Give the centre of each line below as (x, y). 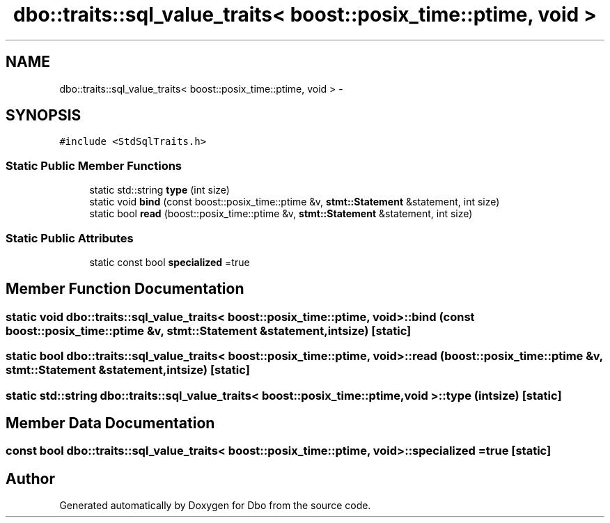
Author (30, 478)
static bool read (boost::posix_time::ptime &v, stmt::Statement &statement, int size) (281, 214)
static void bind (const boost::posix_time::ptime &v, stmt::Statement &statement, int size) (295, 202)
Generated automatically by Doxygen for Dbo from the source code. (215, 506)
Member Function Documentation (125, 289)
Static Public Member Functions (94, 165)
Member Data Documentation (110, 423)
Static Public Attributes (70, 238)
